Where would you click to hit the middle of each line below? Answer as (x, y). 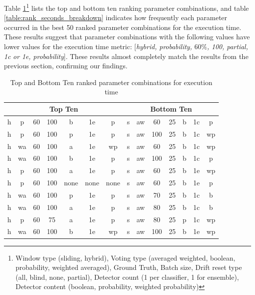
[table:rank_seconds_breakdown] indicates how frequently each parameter (116, 17)
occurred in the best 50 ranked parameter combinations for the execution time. (123, 27)
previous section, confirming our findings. (66, 66)
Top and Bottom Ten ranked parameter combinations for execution (111, 82)
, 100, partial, (228, 46)
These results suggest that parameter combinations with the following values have (127, 37)
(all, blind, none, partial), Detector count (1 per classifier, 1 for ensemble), (127, 277)
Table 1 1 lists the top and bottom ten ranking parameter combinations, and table (127, 7)
